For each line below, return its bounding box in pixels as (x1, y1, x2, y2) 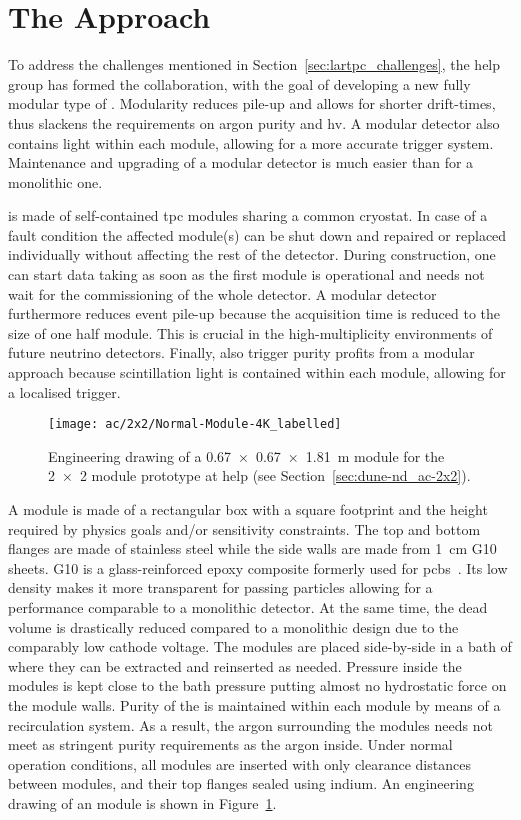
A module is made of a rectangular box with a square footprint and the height (8, 499, 488, 520)
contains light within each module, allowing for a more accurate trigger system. (8, 132, 494, 153)
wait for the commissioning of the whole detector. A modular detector (8, 283, 437, 304)
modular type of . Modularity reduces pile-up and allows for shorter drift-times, (8, 93, 496, 114)
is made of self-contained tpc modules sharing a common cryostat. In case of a (8, 205, 488, 226)
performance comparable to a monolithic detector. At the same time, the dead (8, 597, 488, 618)
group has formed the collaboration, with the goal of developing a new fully (8, 73, 471, 94)
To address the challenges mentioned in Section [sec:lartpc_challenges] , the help (8, 54, 501, 75)
